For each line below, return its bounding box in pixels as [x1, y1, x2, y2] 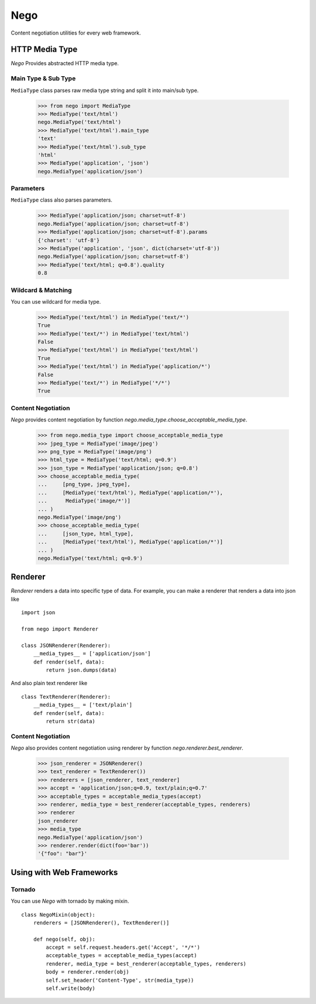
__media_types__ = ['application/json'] [33, 651, 152, 657]
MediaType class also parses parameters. [11, 196, 112, 203]
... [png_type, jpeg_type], [37, 481, 131, 488]
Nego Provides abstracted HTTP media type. [11, 60, 119, 67]
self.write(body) [46, 985, 96, 992]
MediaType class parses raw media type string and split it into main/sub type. [11, 87, 199, 94]
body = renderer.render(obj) [46, 969, 130, 975]
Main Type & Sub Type [11, 74, 76, 83]
